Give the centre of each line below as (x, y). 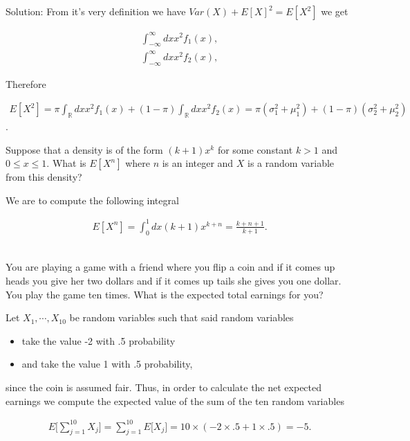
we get (335, 11)
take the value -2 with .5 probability (99, 340)
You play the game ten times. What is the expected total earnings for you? (165, 294)
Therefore (26, 83)
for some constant (255, 149)
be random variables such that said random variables (181, 317)
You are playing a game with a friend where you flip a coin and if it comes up (170, 267)
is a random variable (291, 163)
